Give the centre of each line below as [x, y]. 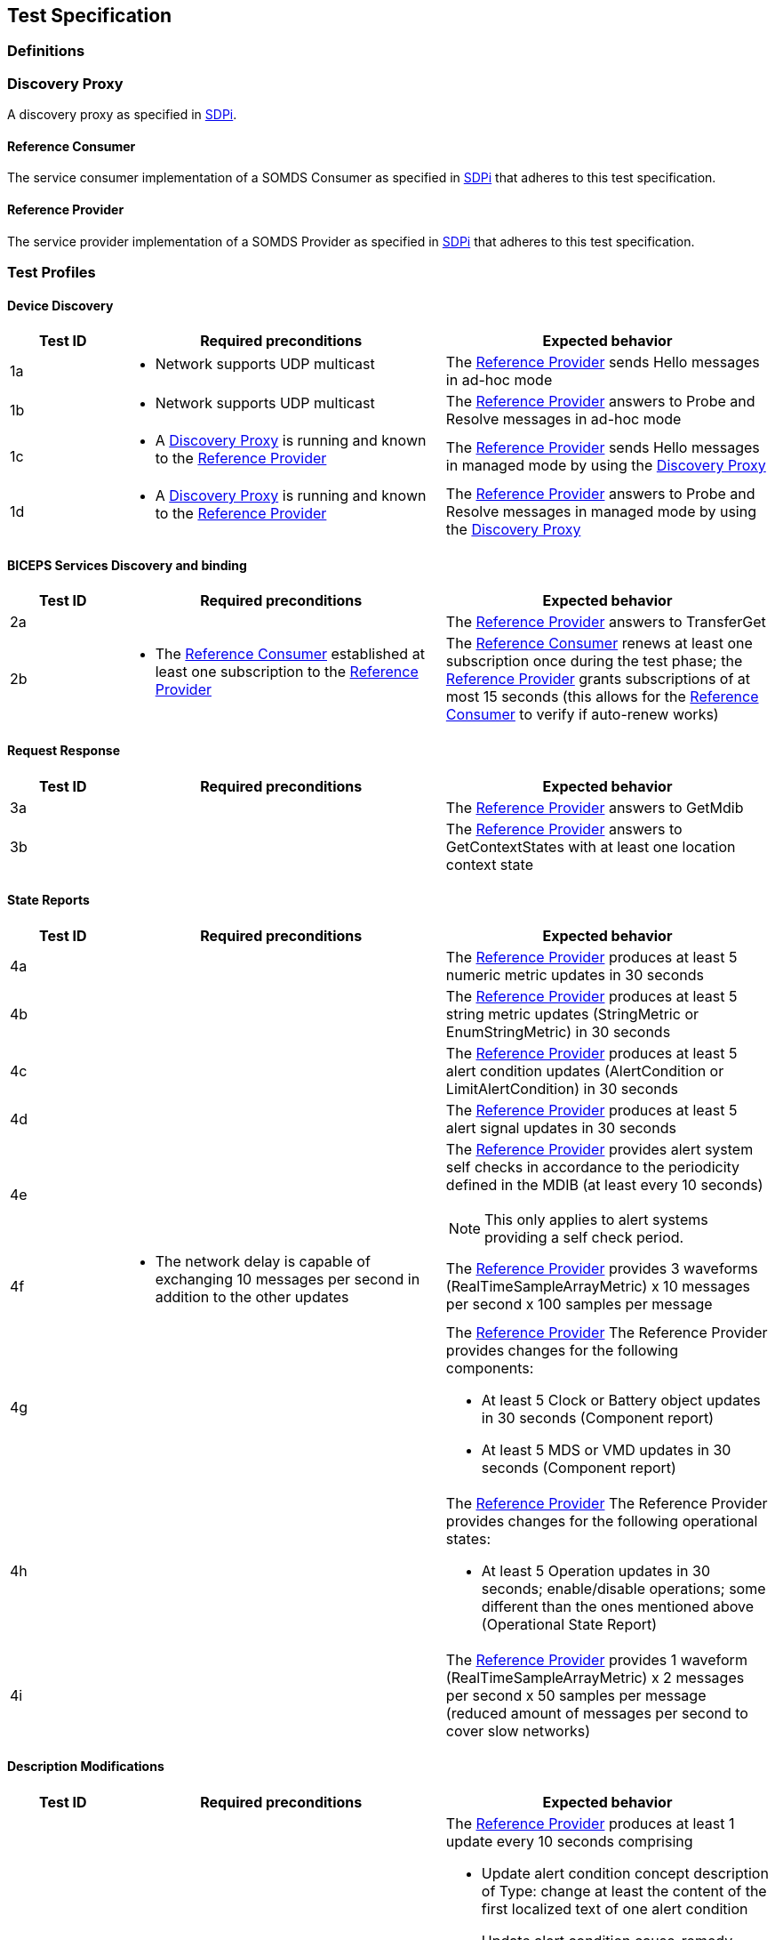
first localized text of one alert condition [615, 1909]
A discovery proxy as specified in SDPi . [122, 115]
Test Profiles [52, 272]
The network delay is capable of [263, 1261]
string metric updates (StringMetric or [572, 1014]
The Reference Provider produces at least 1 [590, 1824]
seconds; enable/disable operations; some [623, 1588]
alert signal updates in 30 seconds [561, 1127]
